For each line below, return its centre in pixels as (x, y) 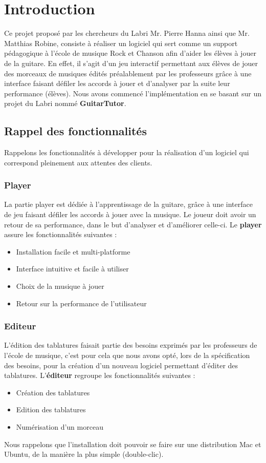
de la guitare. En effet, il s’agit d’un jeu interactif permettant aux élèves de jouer (131, 63)
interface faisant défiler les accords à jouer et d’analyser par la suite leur (117, 83)
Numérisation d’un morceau (60, 427)
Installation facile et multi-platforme (73, 251)
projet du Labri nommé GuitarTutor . (65, 103)
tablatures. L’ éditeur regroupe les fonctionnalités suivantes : (100, 375)
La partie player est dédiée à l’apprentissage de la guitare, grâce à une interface (128, 204)
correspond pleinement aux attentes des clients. (78, 162)
